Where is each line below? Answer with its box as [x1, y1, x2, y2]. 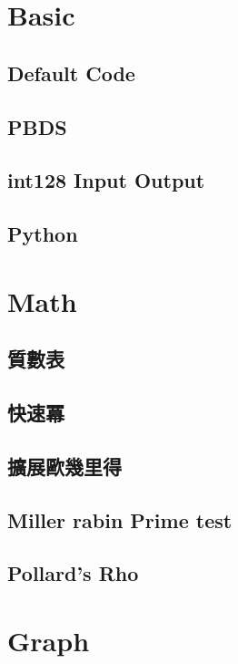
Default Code [7, 58, 135, 87]
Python [7, 220, 78, 248]
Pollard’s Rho [7, 559, 139, 587]
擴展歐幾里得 [7, 451, 122, 480]
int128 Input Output [7, 166, 205, 194]
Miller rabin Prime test [7, 505, 233, 534]
